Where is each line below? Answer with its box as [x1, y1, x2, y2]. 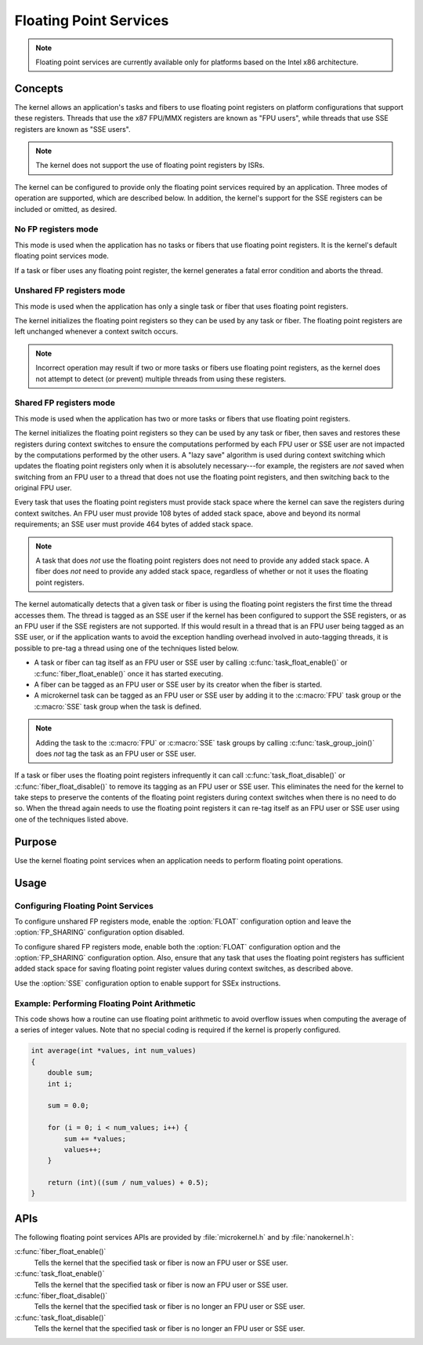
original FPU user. [14, 483, 72, 493]
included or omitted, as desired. [14, 204, 117, 213]
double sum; [47, 1068, 94, 1077]
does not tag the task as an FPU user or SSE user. [35, 749, 197, 758]
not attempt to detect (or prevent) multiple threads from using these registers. [35, 374, 287, 384]
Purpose [14, 835, 57, 848]
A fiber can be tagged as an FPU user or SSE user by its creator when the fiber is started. [34, 680, 323, 689]
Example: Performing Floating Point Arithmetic [14, 997, 196, 1008]
